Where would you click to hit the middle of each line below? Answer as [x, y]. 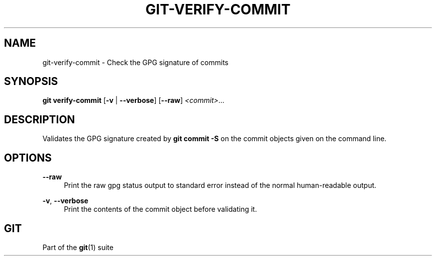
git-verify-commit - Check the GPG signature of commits [135, 62]
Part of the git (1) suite [78, 247]
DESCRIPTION [40, 119]
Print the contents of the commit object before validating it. [161, 209]
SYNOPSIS [31, 82]
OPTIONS [28, 158]
